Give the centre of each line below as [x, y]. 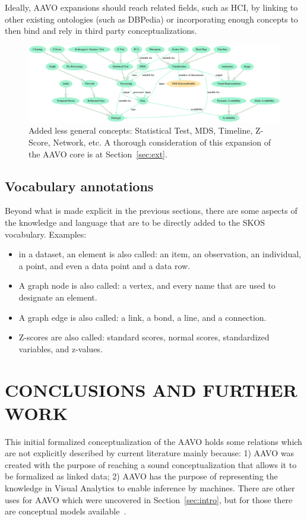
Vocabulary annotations [79, 186]
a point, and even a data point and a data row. [105, 265]
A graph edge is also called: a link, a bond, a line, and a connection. [143, 317]
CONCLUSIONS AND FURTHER [151, 389]
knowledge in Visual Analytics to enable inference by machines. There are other [150, 488]
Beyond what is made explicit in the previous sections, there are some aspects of [151, 211]
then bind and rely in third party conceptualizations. [101, 31]
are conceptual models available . [66, 511]
